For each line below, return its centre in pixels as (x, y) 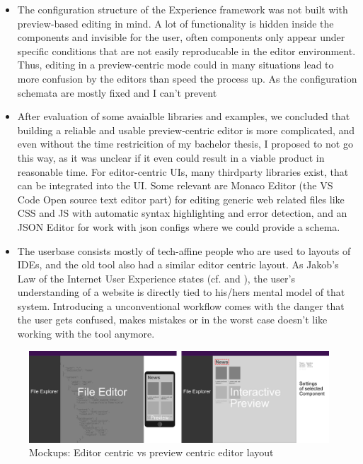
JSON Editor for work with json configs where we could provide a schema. (179, 226)
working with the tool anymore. (86, 334)
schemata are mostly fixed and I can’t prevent (117, 92)
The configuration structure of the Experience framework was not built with (183, 9)
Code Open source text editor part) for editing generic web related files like (181, 199)
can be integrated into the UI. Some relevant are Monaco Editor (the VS (175, 185)
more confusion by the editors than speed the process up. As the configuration (187, 78)
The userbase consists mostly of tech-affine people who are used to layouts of (184, 250)
